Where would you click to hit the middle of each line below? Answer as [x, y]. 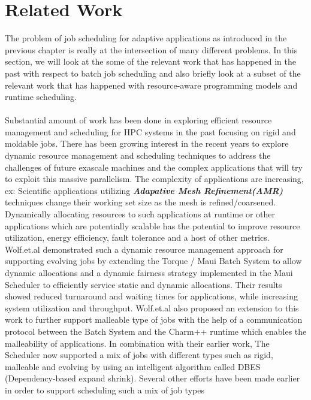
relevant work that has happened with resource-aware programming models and [151, 85]
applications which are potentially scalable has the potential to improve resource [153, 225]
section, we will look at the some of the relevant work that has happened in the [150, 61]
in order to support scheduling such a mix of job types [105, 390]
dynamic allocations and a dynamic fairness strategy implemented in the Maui [149, 272]
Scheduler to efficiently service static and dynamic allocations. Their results [144, 284]
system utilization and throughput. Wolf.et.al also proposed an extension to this [152, 307]
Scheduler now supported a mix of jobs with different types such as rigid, [139, 355]
